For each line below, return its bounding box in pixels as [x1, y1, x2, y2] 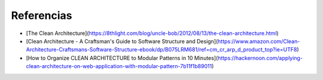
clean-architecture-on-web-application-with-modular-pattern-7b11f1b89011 [26, 63, 212, 70]
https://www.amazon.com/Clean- [217, 37, 300, 44]
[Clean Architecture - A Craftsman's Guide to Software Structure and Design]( [26, 37, 218, 44]
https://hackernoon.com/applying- [217, 54, 303, 62]
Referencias [11, 9, 72, 22]
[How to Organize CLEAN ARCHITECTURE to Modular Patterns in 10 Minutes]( [26, 54, 218, 62]
